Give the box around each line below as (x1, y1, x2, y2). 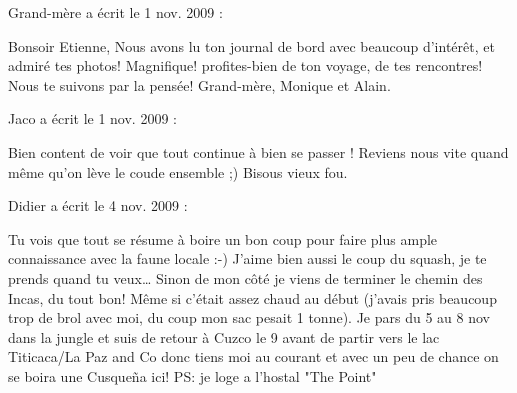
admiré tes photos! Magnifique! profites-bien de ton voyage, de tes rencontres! (8, 55, 483, 76)
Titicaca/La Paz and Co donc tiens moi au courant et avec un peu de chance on (8, 346, 499, 367)
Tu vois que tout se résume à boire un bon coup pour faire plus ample (8, 228, 438, 249)
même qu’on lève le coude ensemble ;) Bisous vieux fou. (8, 161, 348, 182)
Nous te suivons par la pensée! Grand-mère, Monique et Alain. (8, 74, 391, 95)
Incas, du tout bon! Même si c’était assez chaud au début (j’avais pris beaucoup (8, 287, 497, 308)
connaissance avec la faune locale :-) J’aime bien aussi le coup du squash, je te (8, 248, 487, 269)
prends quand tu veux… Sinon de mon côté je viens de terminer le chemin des (8, 267, 483, 288)
